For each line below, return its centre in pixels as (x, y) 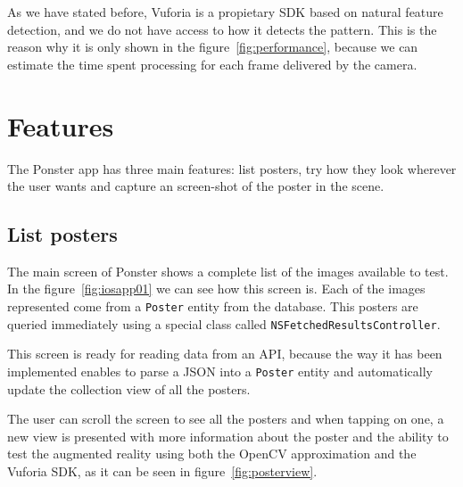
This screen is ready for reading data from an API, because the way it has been (225, 354)
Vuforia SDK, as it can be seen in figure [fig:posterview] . (162, 471)
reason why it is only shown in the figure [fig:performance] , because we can (213, 47)
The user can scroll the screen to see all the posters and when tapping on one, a (226, 419)
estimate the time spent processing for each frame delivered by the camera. (212, 64)
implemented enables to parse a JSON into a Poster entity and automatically (220, 371)
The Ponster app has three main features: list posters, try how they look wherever (232, 168)
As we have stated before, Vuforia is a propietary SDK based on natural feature (225, 12)
